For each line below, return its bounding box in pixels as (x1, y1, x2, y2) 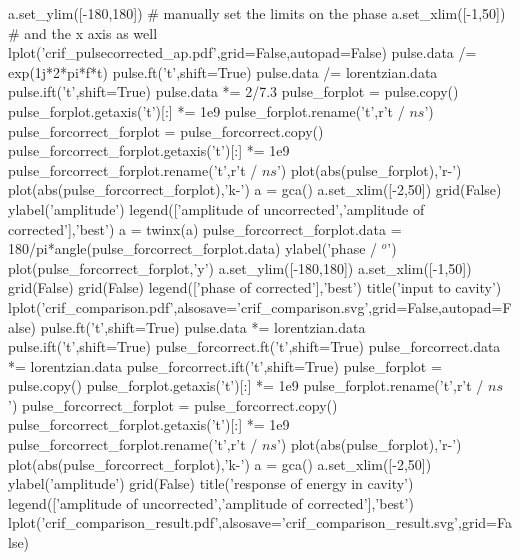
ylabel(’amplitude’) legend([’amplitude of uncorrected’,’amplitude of (8, 198, 425, 219)
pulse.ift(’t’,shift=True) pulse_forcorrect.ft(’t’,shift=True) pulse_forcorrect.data (8, 336, 501, 357)
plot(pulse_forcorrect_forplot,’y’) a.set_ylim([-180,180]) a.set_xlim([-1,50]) (8, 257, 472, 278)
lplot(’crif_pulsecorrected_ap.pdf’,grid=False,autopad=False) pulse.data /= (8, 42, 477, 63)
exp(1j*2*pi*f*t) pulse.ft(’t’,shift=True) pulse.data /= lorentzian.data (8, 61, 438, 82)
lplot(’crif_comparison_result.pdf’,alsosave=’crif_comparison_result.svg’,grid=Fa (8, 512, 512, 533)
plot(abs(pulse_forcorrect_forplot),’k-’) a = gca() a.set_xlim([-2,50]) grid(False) (8, 179, 502, 200)
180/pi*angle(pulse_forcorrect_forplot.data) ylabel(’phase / (8, 238, 378, 259)
